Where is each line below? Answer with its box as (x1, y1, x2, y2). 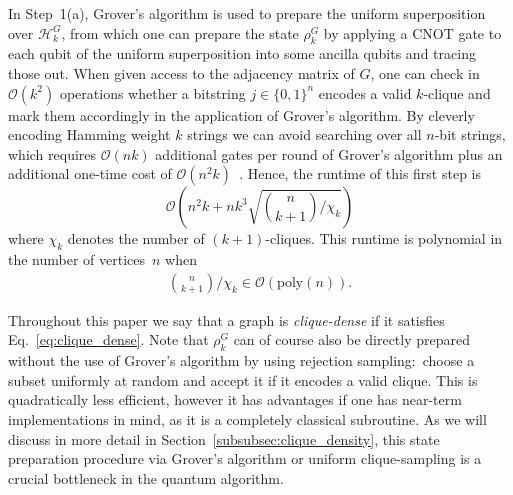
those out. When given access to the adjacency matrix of (8, 62, 355, 83)
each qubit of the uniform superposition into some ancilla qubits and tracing (8, 43, 476, 64)
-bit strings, (434, 124, 506, 145)
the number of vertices (8, 249, 146, 270)
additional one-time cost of (8, 163, 172, 184)
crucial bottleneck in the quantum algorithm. (8, 467, 284, 488)
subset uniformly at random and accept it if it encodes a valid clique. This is (8, 369, 478, 390)
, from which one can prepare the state (61, 22, 299, 43)
